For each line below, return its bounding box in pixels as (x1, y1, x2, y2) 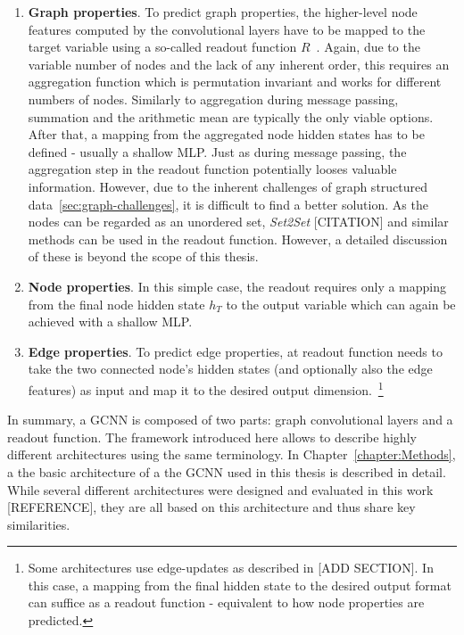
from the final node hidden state (28, 294, 205, 313)
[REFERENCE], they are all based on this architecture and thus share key (7, 498, 416, 516)
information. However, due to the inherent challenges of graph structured (28, 177, 428, 195)
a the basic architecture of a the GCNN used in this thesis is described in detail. (7, 462, 446, 481)
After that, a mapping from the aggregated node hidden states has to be (28, 125, 425, 144)
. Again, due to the (316, 37, 420, 56)
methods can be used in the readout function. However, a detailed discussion (28, 229, 448, 248)
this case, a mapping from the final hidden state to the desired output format (28, 575, 452, 594)
